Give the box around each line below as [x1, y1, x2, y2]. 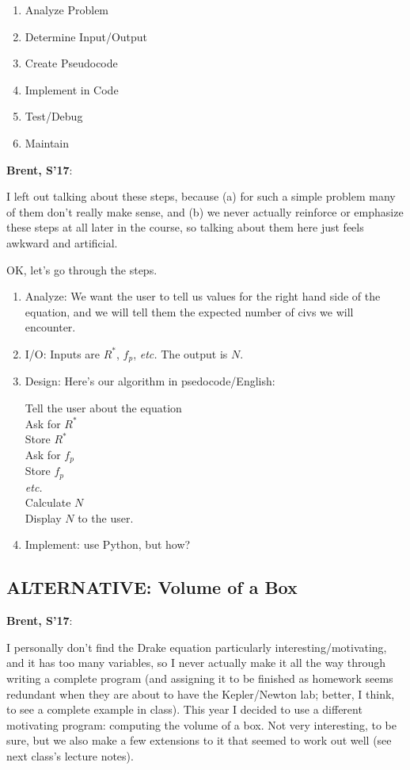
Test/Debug [25, 108, 83, 125]
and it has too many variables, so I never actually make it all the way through [6, 654, 386, 671]
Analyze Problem [25, 2, 109, 17]
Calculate [25, 494, 71, 511]
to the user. [78, 509, 134, 526]
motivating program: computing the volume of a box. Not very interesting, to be [6, 716, 397, 733]
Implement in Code [25, 81, 119, 98]
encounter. [25, 319, 76, 335]
